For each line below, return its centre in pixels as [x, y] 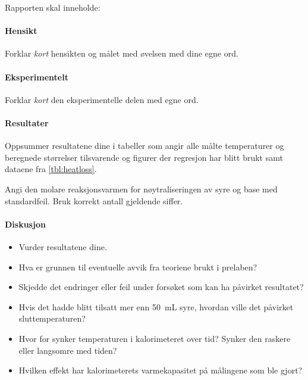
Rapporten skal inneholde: [53, 7]
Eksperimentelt [37, 77]
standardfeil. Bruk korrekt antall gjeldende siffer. [94, 200]
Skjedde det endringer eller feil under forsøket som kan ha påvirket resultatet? [161, 287]
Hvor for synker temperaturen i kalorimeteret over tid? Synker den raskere [155, 338]
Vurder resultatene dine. [63, 246]
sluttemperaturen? [52, 318]
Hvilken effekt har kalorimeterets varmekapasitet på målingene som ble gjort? [161, 370]
